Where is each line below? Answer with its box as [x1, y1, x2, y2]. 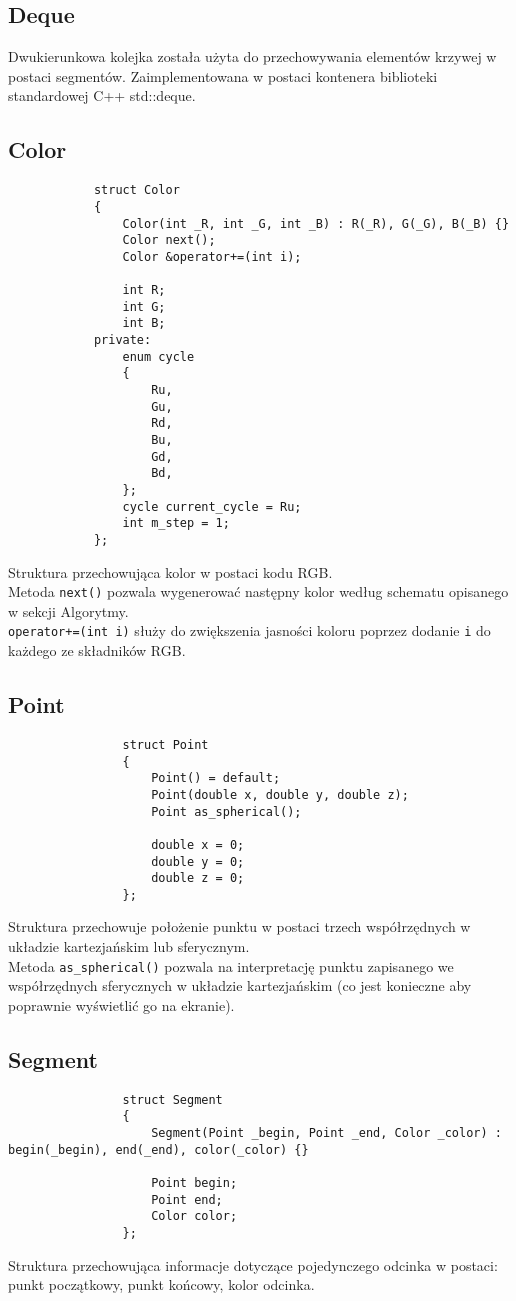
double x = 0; [151, 837, 245, 852]
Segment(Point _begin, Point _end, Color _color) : [151, 1126, 502, 1141]
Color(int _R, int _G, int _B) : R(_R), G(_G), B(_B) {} [122, 216, 510, 231]
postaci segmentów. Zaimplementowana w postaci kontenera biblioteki [8, 65, 438, 86]
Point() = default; [151, 771, 281, 786]
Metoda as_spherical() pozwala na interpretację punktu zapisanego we [8, 955, 454, 976]
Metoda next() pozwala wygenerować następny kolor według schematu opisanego [8, 581, 509, 602]
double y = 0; [151, 854, 245, 869]
